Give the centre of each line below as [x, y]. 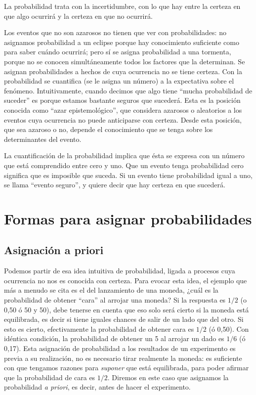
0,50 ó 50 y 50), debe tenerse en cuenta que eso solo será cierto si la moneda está [127, 309]
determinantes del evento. [43, 139]
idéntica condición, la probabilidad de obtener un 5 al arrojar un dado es [114, 338]
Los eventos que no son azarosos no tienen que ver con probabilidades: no [115, 32]
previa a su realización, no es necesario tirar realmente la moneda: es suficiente [123, 358]
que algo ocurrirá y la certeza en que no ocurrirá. [78, 16]
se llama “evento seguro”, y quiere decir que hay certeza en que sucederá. [115, 185]
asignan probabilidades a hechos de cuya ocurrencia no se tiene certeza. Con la [123, 71]
